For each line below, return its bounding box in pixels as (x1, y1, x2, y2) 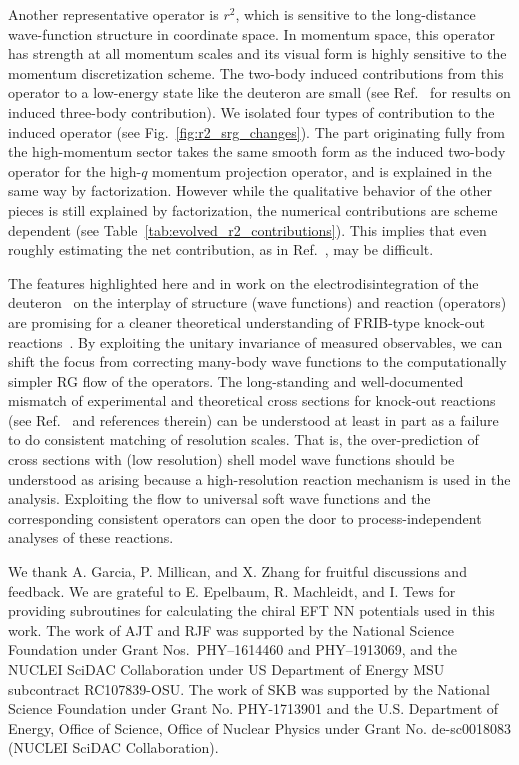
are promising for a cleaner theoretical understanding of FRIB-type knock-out (8, 311, 485, 332)
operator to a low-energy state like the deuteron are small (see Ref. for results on (8, 82, 511, 103)
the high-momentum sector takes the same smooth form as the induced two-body (8, 141, 506, 162)
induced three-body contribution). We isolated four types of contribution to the (8, 101, 495, 122)
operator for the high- (8, 160, 142, 181)
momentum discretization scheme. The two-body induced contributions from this (8, 62, 504, 83)
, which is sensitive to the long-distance (235, 4, 476, 24)
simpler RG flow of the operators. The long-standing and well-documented (8, 370, 464, 391)
